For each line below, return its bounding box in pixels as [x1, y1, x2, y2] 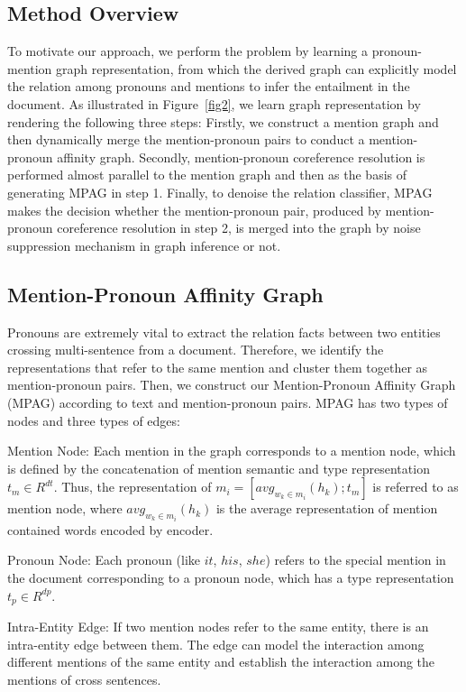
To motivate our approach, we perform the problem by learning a [7, 42, 369, 60]
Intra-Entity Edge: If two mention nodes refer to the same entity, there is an [7, 616, 429, 635]
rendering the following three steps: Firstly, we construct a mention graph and [7, 112, 439, 131]
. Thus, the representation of [53, 477, 212, 496]
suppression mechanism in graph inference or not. [7, 235, 281, 254]
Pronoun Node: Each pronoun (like [7, 550, 201, 569]
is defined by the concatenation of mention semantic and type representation [7, 458, 430, 477]
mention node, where [7, 499, 123, 518]
